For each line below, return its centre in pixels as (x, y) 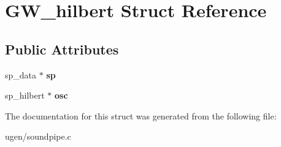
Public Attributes (62, 49)
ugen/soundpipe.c (38, 136)
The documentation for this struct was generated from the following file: (141, 115)
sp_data (21, 74)
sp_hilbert (25, 95)
